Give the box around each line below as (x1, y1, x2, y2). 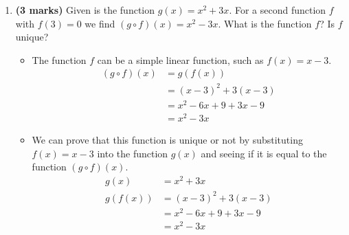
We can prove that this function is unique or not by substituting (32, 133, 303, 147)
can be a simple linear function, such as (97, 52, 264, 67)
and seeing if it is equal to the (201, 146, 327, 160)
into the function (97, 146, 168, 160)
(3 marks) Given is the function (15, 3, 155, 16)
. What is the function (218, 16, 312, 30)
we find (85, 16, 115, 30)
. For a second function (229, 3, 326, 16)
